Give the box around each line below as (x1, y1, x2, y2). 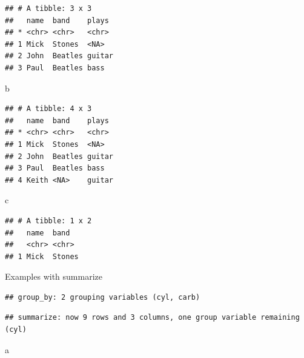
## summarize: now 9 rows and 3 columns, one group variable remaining (5, 313, 300, 322)
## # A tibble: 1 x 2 (5, 216, 92, 225)
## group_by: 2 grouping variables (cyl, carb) (5, 292, 200, 302)
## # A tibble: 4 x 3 (5, 104, 92, 113)
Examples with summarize (5, 270, 102, 283)
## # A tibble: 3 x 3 (5, 4, 92, 13)
